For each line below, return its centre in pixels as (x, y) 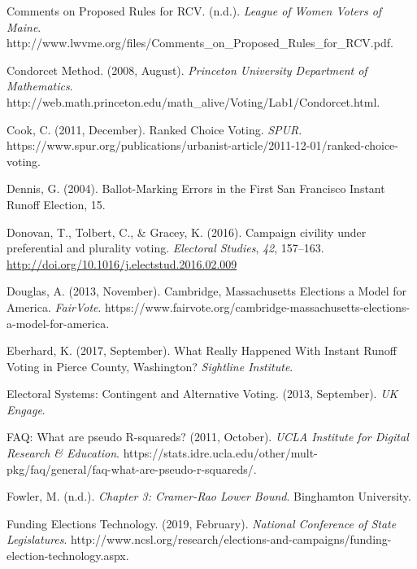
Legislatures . (37, 539)
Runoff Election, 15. (56, 204)
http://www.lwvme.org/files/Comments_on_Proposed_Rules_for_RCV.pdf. (200, 43)
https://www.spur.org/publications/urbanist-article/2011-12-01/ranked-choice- (202, 145)
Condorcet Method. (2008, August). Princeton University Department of (187, 70)
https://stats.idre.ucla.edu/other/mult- (220, 453)
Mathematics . (40, 86)
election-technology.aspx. (68, 556)
